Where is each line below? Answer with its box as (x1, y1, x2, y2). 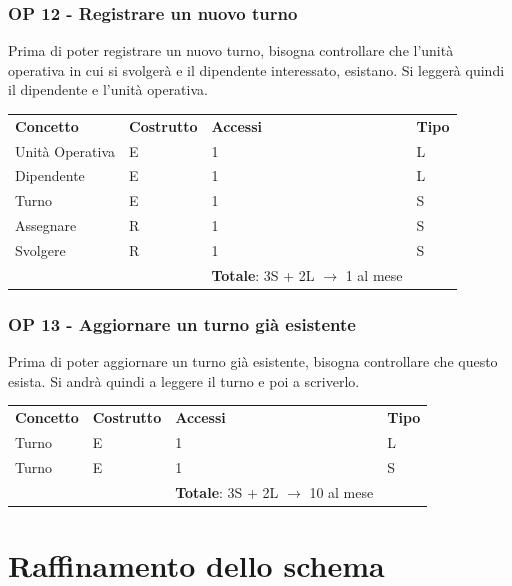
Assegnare (15, 215, 77, 236)
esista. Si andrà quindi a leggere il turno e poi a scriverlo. (8, 370, 360, 391)
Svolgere (15, 239, 66, 260)
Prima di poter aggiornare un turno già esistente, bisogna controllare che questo (8, 351, 498, 372)
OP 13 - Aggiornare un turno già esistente (8, 311, 356, 336)
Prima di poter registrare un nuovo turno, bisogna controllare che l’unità (8, 40, 454, 61)
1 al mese (345, 264, 403, 285)
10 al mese (309, 481, 374, 502)
